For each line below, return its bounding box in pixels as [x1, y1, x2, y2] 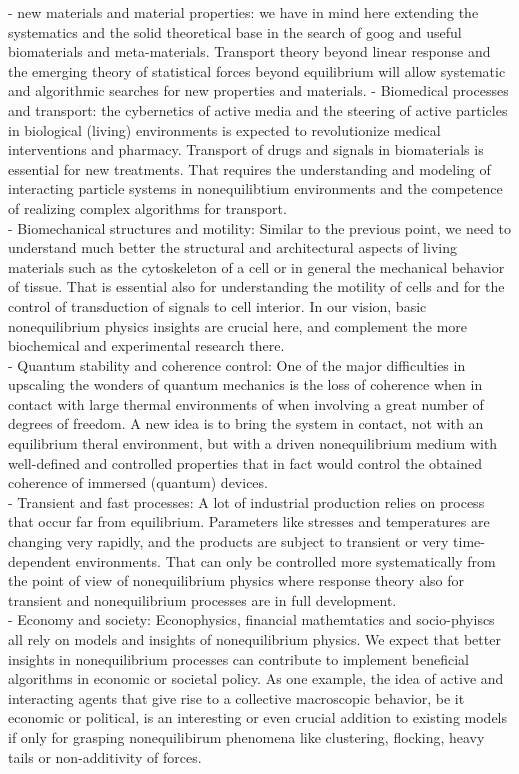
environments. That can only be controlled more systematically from [75, 550, 496, 571]
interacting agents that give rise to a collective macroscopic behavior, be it [8, 687, 465, 708]
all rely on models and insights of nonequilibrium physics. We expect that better [8, 629, 501, 649]
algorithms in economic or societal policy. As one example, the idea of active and [8, 668, 504, 689]
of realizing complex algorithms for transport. [8, 197, 287, 218]
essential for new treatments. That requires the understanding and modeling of [8, 158, 491, 179]
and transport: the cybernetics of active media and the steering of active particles [8, 99, 508, 120]
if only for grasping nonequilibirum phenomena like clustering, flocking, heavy [8, 726, 485, 747]
